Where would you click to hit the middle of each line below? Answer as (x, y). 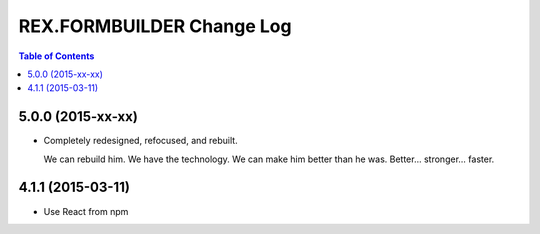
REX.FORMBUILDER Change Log (155, 26)
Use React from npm (86, 211)
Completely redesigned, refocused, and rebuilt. (141, 141)
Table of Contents (56, 56)
